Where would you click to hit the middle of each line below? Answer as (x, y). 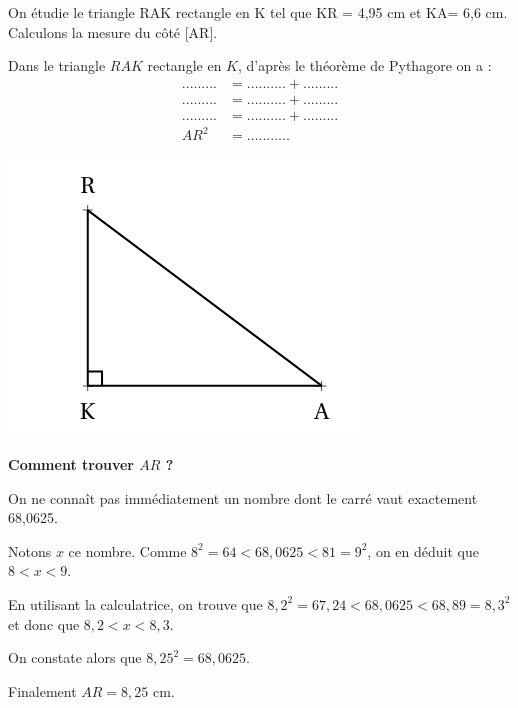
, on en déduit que (423, 550)
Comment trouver (71, 464)
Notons (30, 550)
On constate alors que (75, 657)
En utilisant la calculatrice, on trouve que (135, 603)
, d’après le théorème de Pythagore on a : (364, 65)
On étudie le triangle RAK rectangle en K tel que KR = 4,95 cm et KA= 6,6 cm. (258, 12)
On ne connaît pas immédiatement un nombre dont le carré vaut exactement (243, 497)
